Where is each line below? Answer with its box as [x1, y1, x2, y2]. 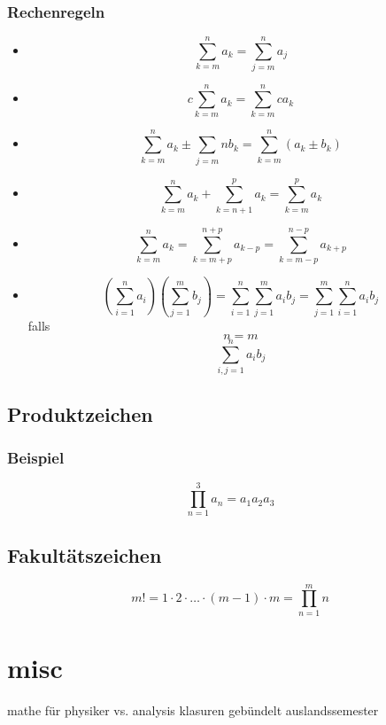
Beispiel [7, 446, 65, 468]
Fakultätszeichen [7, 541, 162, 568]
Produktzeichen [7, 400, 153, 427]
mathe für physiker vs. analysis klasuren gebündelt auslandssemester [7, 700, 379, 719]
